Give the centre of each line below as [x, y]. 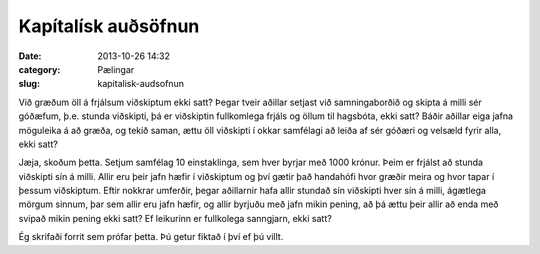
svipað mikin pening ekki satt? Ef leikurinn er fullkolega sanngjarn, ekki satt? [175, 218]
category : [39, 69]
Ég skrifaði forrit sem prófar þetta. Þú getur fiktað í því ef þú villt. [151, 237]
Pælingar [116, 69]
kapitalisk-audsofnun [141, 84]
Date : [30, 56]
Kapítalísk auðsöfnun [109, 26]
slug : [29, 84]
